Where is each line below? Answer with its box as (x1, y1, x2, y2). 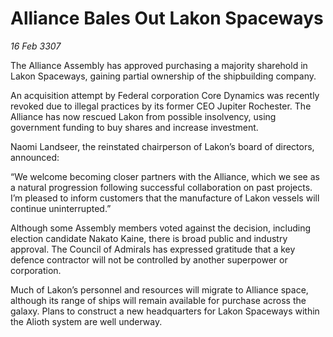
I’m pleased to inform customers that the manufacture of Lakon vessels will (10, 192, 320, 204)
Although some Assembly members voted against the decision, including (10, 222, 312, 234)
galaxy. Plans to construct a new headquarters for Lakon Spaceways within (10, 305, 320, 317)
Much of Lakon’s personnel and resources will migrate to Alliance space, (10, 283, 309, 296)
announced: (10, 151, 60, 163)
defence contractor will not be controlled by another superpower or (10, 253, 288, 266)
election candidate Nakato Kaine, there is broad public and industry (10, 232, 288, 244)
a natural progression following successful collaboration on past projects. (10, 181, 313, 193)
